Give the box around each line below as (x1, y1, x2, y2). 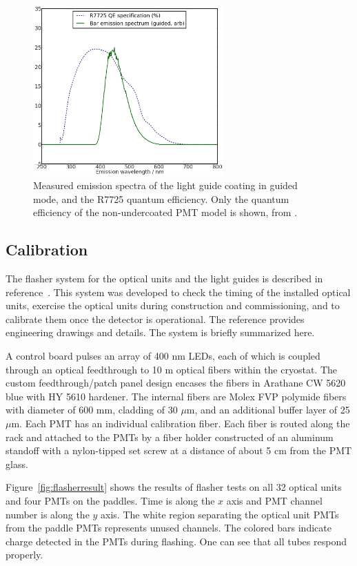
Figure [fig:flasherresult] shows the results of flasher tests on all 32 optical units (6, 480, 342, 494)
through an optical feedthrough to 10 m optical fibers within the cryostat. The (6, 362, 338, 376)
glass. (6, 456, 28, 471)
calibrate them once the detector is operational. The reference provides (6, 311, 305, 326)
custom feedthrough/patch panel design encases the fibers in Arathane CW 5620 (6, 375, 346, 390)
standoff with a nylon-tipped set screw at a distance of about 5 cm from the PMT (6, 443, 352, 458)
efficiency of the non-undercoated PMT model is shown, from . (33, 205, 298, 219)
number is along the (6, 507, 90, 521)
